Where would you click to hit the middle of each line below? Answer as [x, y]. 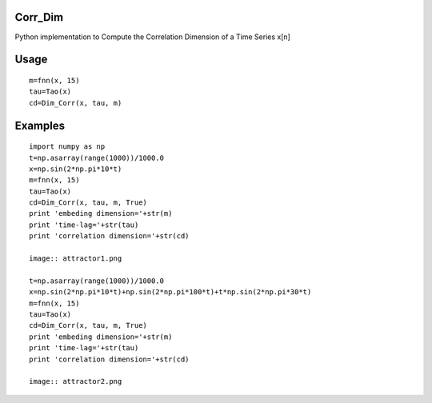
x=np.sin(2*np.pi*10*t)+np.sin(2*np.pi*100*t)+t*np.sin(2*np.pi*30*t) [170, 292]
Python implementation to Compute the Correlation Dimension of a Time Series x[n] [153, 37]
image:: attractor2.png [76, 381]
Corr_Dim [39, 17]
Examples [40, 125]
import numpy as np [67, 147]
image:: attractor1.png [76, 259]
